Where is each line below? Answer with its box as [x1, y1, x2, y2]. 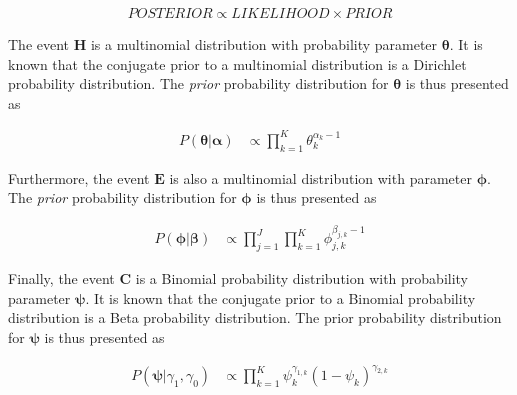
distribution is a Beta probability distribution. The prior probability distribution [8, 307, 502, 328]
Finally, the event [8, 268, 115, 289]
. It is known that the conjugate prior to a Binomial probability [85, 287, 476, 308]
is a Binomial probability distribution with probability [135, 268, 469, 289]
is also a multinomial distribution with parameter [169, 167, 472, 188]
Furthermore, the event [8, 167, 150, 188]
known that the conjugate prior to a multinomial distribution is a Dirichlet [8, 53, 467, 74]
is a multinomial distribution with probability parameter [90, 34, 438, 55]
